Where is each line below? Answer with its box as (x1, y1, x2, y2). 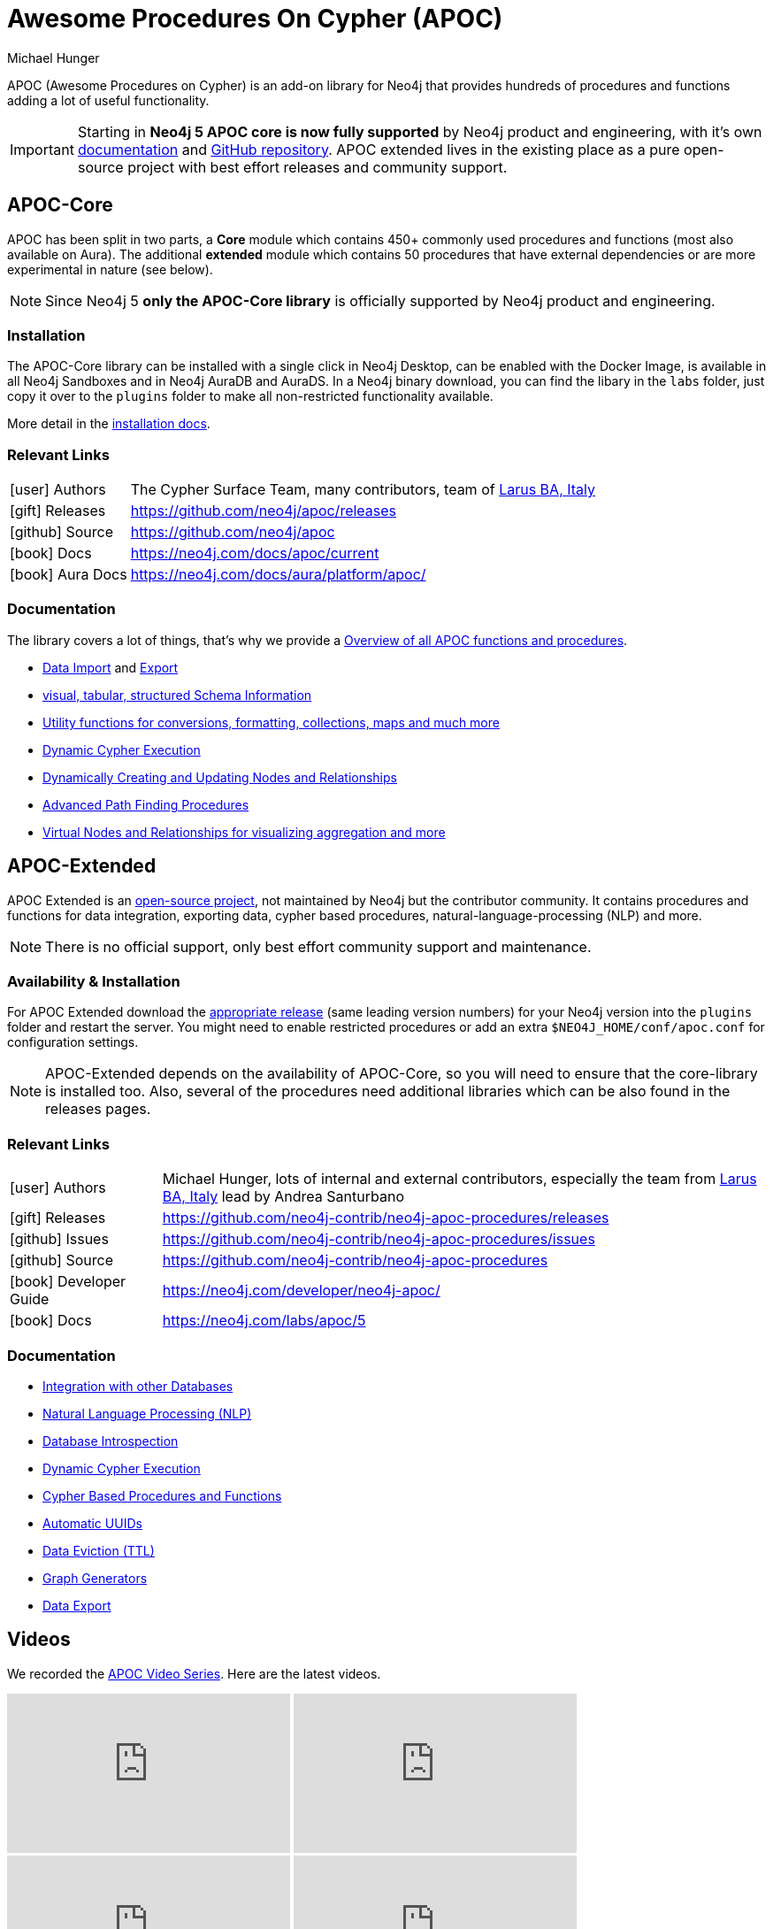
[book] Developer (10, 1272, 126, 1291)
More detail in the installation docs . (7, 416, 210, 432)
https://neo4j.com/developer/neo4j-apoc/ (162, 1281, 440, 1300)
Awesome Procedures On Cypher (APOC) (7, 4, 503, 34)
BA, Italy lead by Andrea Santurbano (162, 1187, 404, 1206)
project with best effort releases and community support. (127, 158, 508, 176)
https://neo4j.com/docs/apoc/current (130, 544, 379, 563)
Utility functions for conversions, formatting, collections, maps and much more (42, 714, 500, 730)
